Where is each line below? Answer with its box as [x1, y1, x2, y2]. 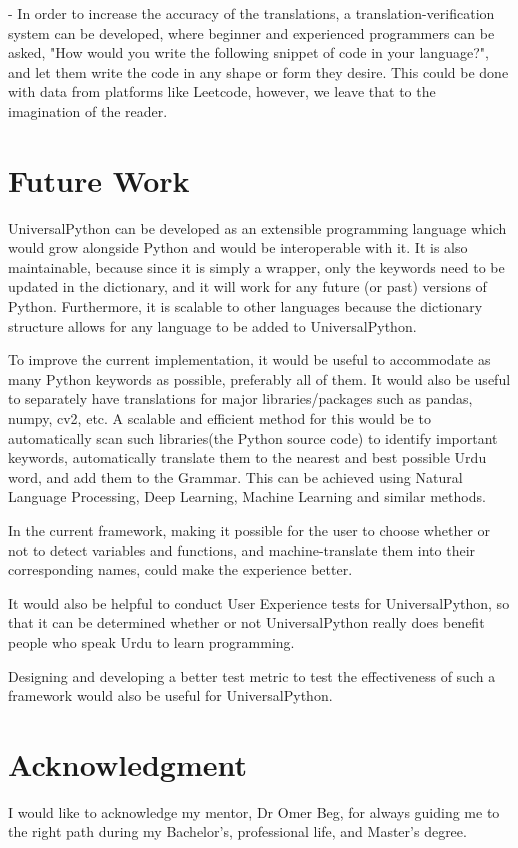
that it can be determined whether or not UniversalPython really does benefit [8, 612, 485, 633]
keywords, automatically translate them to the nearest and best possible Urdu [8, 447, 487, 468]
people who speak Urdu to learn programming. [8, 631, 295, 652]
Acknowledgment [8, 743, 247, 784]
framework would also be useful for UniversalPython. [8, 685, 333, 706]
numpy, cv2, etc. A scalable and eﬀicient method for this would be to [8, 408, 431, 429]
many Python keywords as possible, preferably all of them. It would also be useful [8, 368, 511, 389]
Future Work [8, 159, 190, 200]
